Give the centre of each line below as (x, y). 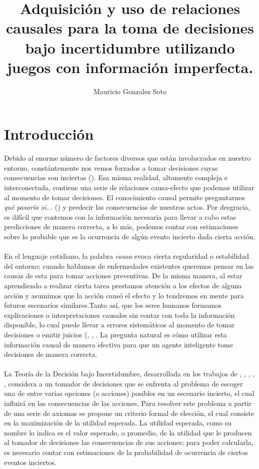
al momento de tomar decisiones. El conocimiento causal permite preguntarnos (124, 197)
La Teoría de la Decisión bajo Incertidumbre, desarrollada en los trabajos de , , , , (129, 374)
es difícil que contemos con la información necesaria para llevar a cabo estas (120, 216)
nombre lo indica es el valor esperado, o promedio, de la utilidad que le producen (128, 432)
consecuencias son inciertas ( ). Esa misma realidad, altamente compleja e (116, 177)
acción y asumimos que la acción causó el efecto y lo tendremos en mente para (124, 295)
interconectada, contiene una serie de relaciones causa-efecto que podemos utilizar (129, 187)
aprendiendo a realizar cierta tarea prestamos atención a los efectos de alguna (123, 285)
